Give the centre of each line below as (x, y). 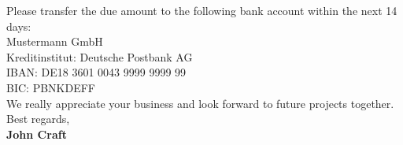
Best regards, (38, 119)
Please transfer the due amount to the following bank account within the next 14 (202, 10)
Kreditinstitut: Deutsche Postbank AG (100, 56)
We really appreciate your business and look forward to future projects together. (200, 103)
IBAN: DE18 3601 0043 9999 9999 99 (96, 72)
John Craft (37, 134)
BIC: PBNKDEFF (51, 87)
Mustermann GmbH (55, 41)
